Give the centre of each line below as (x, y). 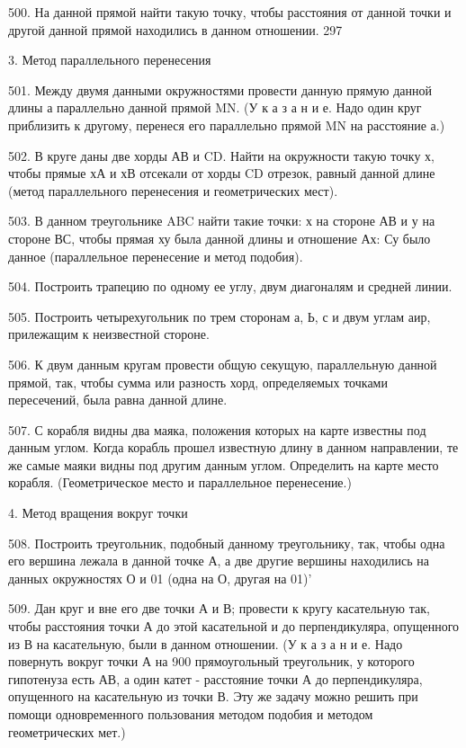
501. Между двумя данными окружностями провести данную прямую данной (220, 89)
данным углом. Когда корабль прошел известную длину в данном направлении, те (233, 447)
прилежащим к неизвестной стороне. (109, 334)
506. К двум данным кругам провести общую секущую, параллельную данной (223, 364)
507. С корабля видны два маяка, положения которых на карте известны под (217, 429)
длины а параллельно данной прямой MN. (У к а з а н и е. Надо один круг (215, 107)
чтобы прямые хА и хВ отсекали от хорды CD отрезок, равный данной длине (222, 173)
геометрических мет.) (67, 731)
